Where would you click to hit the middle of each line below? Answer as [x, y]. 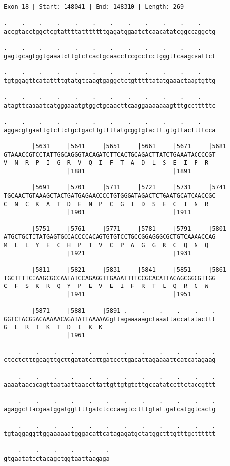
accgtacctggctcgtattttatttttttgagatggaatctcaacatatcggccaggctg [110, 31]
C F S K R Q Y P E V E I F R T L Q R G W [106, 286]
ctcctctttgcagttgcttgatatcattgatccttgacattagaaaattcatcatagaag [110, 360]
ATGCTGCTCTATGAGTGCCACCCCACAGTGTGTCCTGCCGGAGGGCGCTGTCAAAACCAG [110, 237]
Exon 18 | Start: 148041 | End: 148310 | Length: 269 [94, 7]
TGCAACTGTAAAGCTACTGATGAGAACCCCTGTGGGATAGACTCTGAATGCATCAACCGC [110, 196]
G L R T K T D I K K [53, 327]
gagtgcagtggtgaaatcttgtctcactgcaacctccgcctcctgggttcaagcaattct [110, 56]
